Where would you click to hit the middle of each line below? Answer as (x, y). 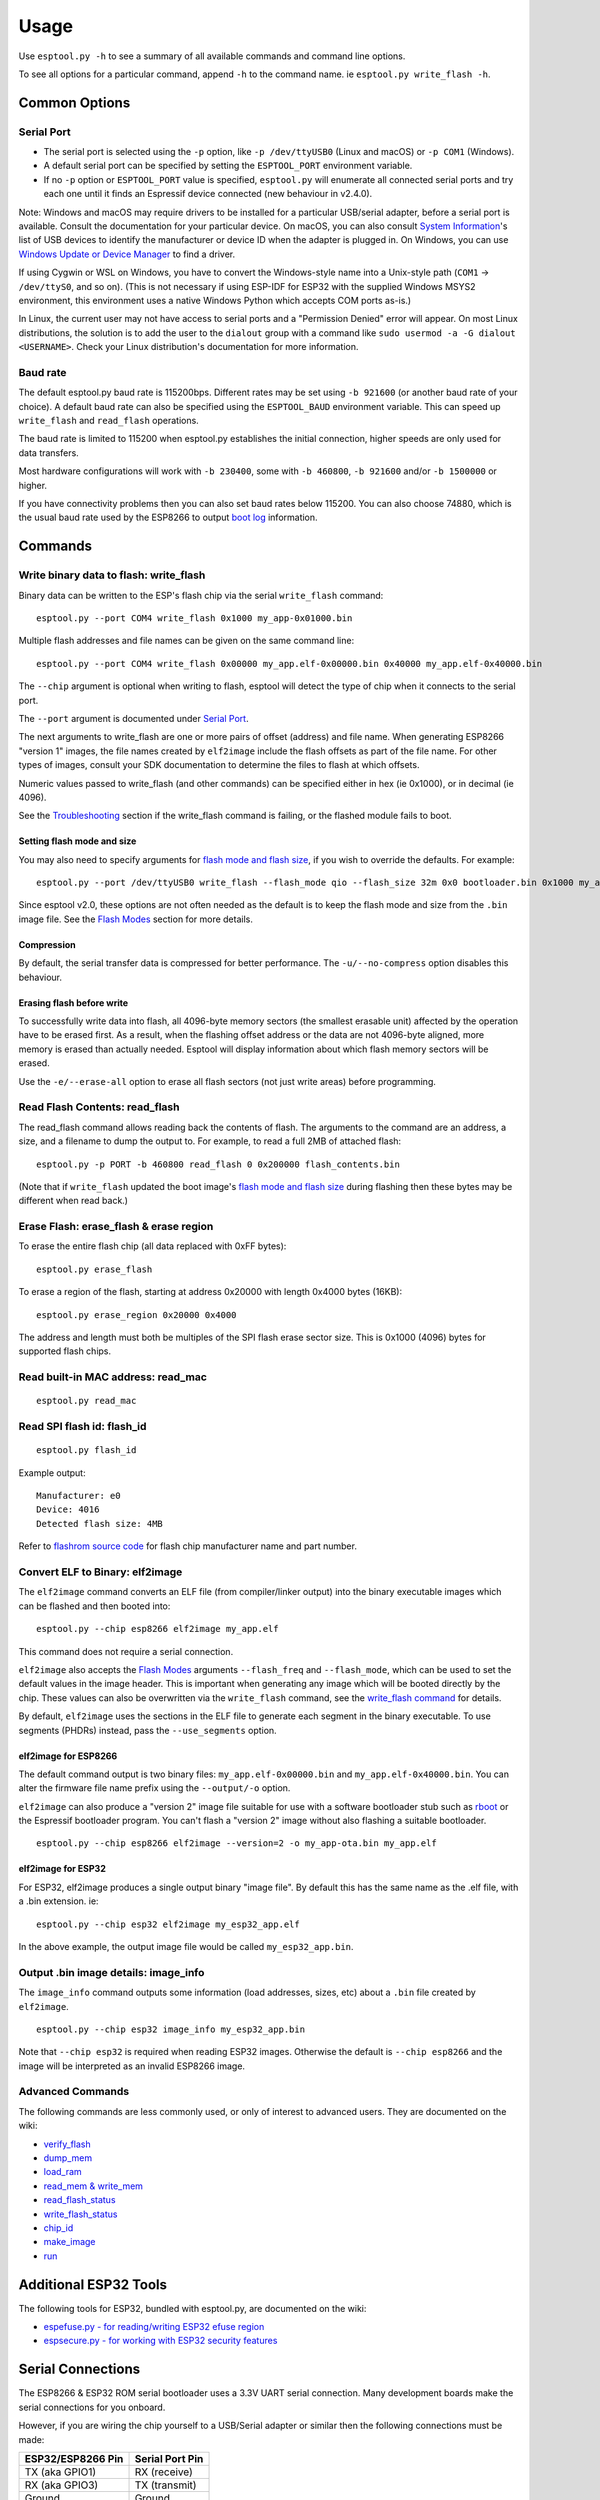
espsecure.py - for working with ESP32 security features (160, 2341)
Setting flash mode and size (77, 841)
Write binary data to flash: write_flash (112, 575)
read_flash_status (79, 2200)
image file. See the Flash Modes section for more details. (136, 919)
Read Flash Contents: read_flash (99, 1107)
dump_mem (68, 2158)
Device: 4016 (68, 1509)
